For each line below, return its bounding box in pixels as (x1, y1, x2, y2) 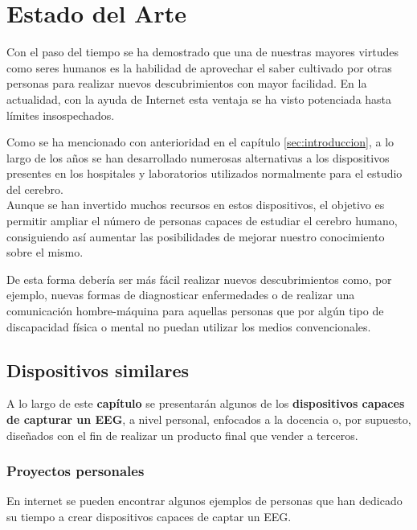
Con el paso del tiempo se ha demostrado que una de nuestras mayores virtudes (6, 43, 399, 60)
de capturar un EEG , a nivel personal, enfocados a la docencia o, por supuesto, (6, 411, 411, 428)
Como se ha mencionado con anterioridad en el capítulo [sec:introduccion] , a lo (6, 134, 395, 150)
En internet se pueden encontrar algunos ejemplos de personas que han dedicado (6, 492, 403, 509)
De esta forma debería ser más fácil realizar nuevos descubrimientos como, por (6, 270, 392, 287)
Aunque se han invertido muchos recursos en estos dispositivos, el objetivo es (6, 196, 385, 213)
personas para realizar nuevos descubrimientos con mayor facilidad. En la (6, 75, 367, 92)
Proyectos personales (6, 461, 145, 481)
